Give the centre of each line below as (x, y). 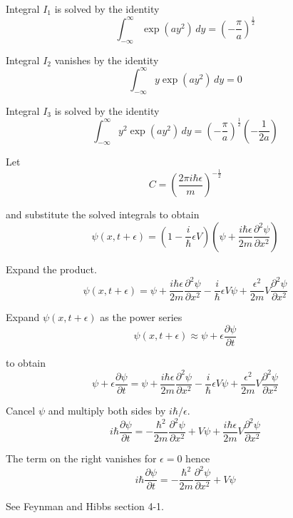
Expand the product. (51, 269)
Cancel (21, 410)
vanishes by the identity (107, 60)
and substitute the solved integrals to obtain (103, 214)
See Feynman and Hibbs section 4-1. (85, 506)
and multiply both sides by (107, 410)
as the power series (141, 317)
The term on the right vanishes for (81, 458)
